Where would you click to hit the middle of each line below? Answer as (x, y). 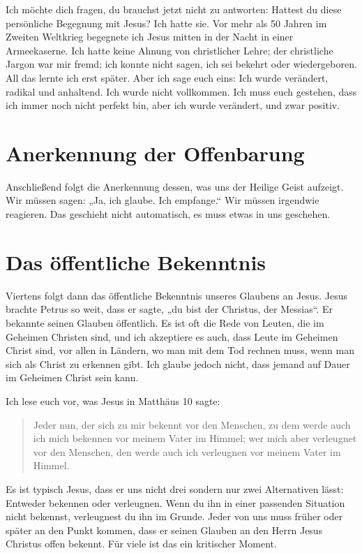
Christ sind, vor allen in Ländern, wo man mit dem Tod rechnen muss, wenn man (180, 350)
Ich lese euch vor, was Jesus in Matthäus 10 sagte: (113, 400)
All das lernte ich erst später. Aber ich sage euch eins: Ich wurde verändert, (167, 77)
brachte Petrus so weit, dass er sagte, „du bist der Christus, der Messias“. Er (169, 309)
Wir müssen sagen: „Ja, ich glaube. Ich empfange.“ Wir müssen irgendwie (163, 200)
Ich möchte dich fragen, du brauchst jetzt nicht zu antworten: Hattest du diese (174, 9)
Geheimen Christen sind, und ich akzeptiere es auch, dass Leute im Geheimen (172, 336)
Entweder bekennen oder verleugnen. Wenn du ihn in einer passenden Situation (175, 502)
